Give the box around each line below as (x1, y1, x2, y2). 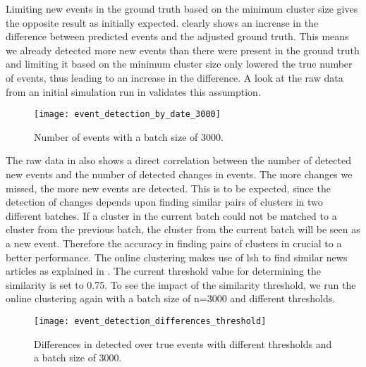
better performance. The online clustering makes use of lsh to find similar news (6, 249, 348, 264)
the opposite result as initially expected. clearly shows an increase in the (6, 15, 319, 30)
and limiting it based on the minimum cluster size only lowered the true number (6, 56, 353, 71)
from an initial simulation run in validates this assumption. (6, 84, 261, 99)
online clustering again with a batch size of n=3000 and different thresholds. (6, 291, 336, 306)
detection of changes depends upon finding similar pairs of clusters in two (6, 194, 323, 209)
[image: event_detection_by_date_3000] (34, 109, 221, 120)
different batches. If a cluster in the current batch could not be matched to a (6, 208, 337, 223)
